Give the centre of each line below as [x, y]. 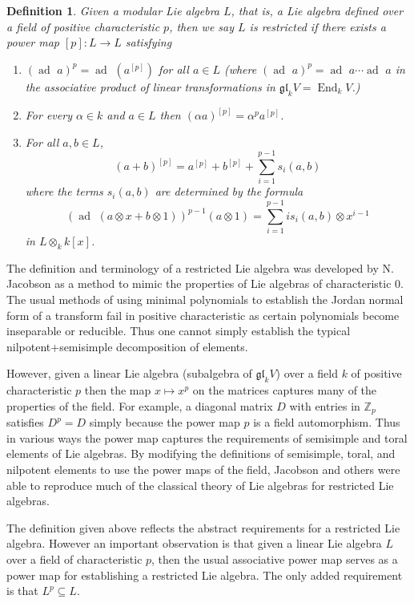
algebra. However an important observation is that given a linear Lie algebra [194, 543]
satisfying [149, 42]
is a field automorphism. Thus [327, 422]
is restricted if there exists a [318, 26]
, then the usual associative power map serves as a [275, 559]
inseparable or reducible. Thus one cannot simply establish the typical [179, 331]
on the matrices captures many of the [285, 390]
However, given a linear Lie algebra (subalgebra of [129, 373]
